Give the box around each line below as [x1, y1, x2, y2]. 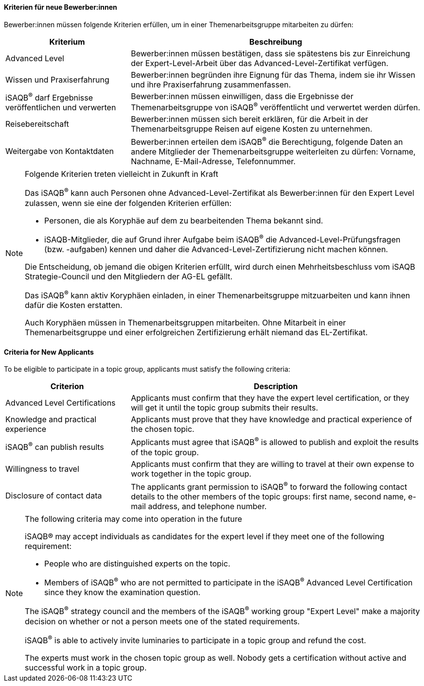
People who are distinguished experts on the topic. [44, 559, 230, 569]
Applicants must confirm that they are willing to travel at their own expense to [131, 459, 414, 469]
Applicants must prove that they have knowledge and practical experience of [131, 414, 412, 425]
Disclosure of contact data [5, 491, 102, 501]
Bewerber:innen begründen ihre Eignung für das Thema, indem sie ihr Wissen [131, 69, 415, 80]
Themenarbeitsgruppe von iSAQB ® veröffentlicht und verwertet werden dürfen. [131, 101, 421, 112]
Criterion [50, 381, 84, 392]
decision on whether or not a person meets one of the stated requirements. [25, 616, 300, 626]
